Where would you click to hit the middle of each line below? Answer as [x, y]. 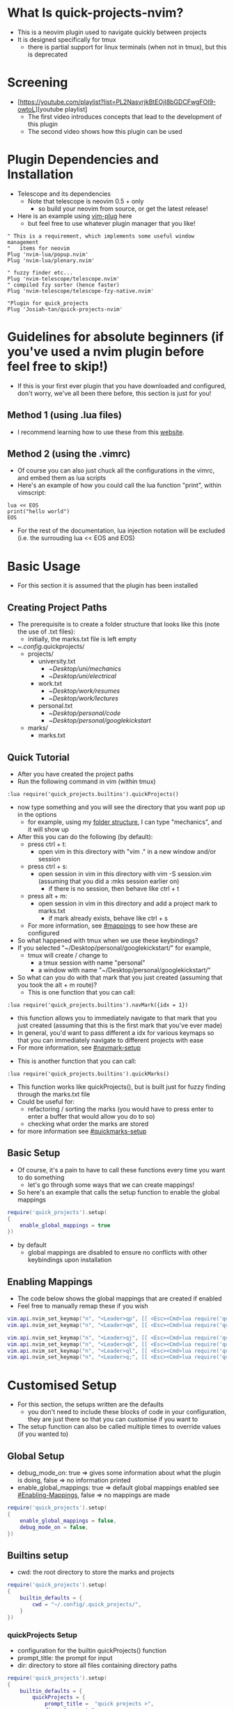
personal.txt [55, 706]
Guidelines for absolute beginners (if [116, 337]
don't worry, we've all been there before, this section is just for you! [114, 393]
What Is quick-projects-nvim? [95, 13]
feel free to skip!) [57, 367]
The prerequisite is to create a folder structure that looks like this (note [118, 624]
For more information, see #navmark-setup [79, 1048]
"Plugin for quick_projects [48, 303]
